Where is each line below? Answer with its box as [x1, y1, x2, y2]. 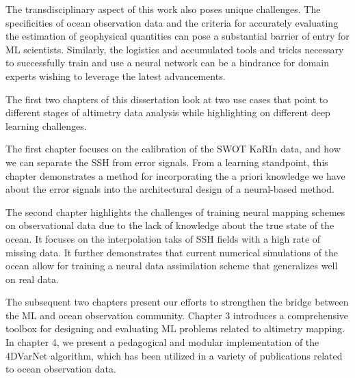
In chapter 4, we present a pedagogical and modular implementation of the [5, 335, 319, 349]
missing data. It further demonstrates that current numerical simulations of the [5, 245, 339, 259]
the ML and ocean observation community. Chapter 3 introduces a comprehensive [5, 308, 349, 322]
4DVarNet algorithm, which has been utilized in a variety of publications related [5, 348, 343, 362]
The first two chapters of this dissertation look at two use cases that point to [5, 92, 328, 106]
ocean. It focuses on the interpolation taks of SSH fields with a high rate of [5, 231, 321, 245]
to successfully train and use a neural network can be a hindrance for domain [5, 55, 330, 70]
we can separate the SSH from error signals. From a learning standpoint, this [5, 154, 328, 169]
